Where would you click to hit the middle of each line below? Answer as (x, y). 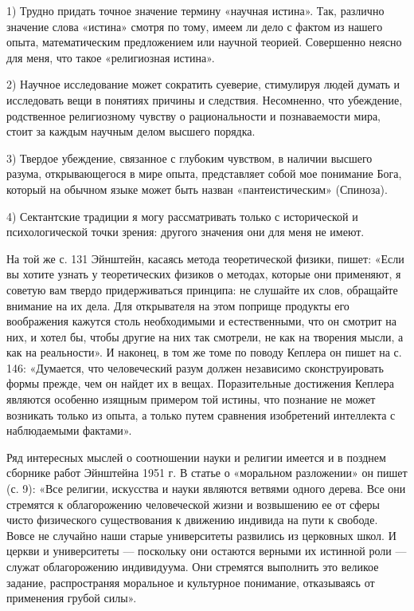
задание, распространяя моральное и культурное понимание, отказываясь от (191, 582)
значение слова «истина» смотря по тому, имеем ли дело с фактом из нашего (195, 26)
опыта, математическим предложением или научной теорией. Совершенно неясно (204, 42)
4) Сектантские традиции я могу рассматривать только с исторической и (182, 216)
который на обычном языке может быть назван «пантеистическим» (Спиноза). (197, 189)
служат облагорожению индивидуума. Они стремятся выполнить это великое (193, 566)
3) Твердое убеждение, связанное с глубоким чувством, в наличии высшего (189, 158)
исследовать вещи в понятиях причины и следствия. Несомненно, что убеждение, (205, 99)
